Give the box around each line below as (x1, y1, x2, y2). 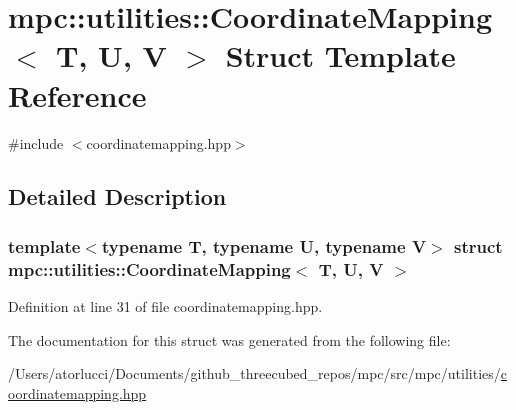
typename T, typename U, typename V (101, 233, 427, 258)
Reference (8, 74, 147, 115)
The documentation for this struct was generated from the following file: (8, 329, 451, 350)
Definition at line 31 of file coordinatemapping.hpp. (8, 296, 323, 317)
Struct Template (225, 35, 456, 76)
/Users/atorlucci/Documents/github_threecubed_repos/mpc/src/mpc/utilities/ (8, 363, 501, 384)
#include (8, 132, 64, 153)
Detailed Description (8, 181, 227, 212)
